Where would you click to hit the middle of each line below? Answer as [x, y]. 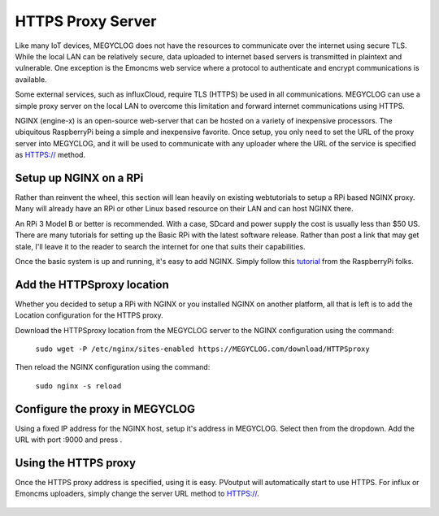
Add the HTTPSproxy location [92, 284]
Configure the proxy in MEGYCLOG [105, 409]
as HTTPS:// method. [50, 155]
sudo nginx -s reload [78, 386]
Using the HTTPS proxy [76, 463]
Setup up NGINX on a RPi [79, 178]
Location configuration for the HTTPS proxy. [89, 315]
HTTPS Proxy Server [86, 21]
